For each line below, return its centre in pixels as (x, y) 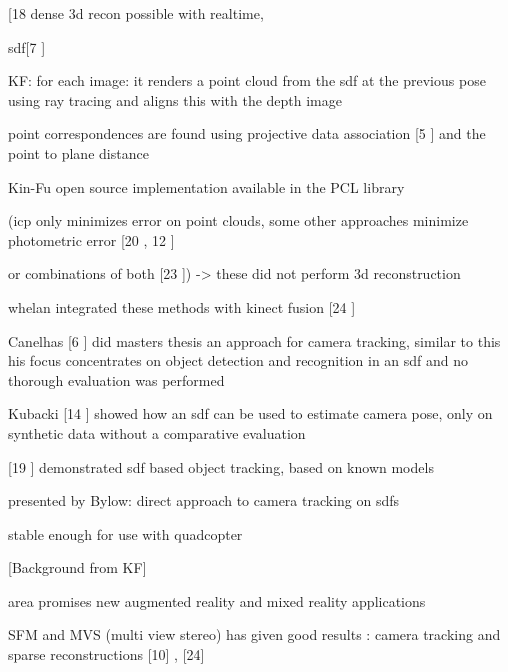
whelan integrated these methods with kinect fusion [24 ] (182, 306)
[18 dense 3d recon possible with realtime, (136, 13)
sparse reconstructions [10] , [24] (106, 654)
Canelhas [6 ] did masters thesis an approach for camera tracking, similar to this (254, 340)
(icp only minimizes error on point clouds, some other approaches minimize (238, 220)
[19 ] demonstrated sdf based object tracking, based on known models (221, 466)
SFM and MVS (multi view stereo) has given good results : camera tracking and (254, 634)
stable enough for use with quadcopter (125, 533)
